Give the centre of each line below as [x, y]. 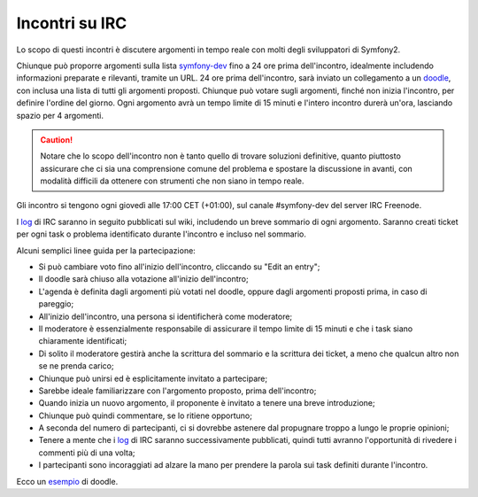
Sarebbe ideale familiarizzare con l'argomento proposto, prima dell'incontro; [177, 391]
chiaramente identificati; [83, 341]
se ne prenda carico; [76, 366]
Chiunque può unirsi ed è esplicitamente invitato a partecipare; [153, 378]
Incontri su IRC [72, 23]
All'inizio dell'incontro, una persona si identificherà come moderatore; [166, 316]
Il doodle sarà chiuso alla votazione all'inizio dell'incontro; [143, 279]
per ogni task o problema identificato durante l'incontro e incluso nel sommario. [162, 234]
